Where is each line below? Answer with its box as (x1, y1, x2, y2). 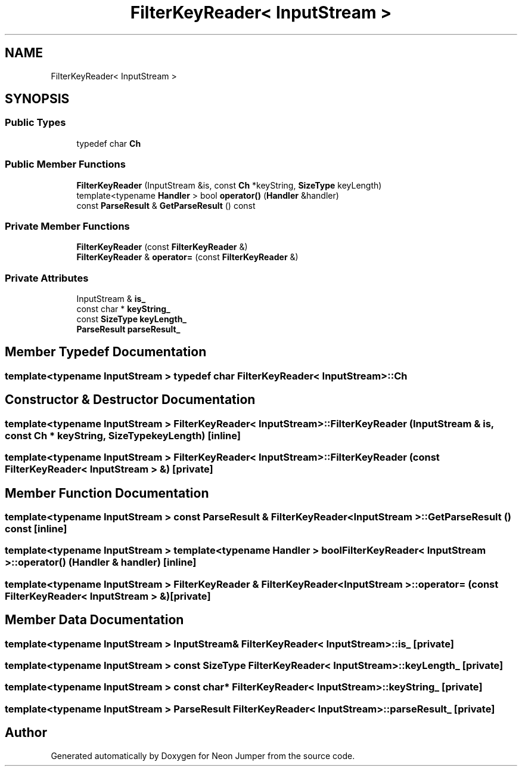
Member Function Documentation (5, 485, 209, 501)
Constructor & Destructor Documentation (5, 392, 256, 408)
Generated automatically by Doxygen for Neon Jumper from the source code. (51, 750, 355, 761)
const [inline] (5, 522, 67, 535)
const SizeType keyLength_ (76, 314, 187, 325)
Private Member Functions (5, 220, 130, 232)
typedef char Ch (76, 138, 141, 149)
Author (5, 725, 47, 741)
